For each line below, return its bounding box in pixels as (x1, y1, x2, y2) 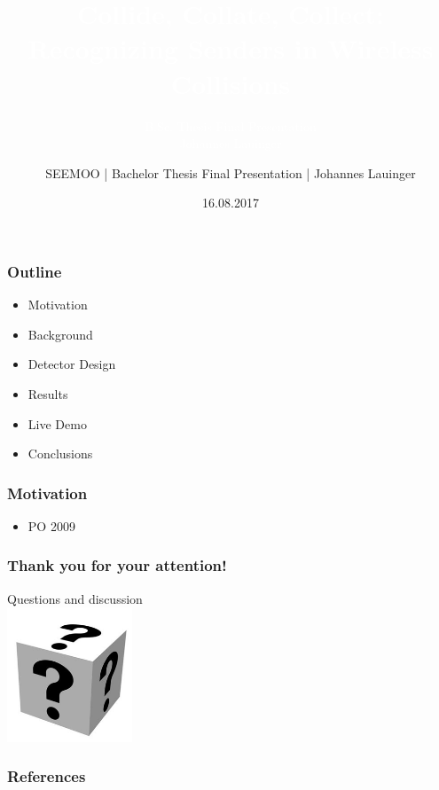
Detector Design (27, 355, 116, 373)
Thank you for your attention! (7, 554, 227, 576)
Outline (7, 260, 62, 282)
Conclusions (27, 444, 93, 463)
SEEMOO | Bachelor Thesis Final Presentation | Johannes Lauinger (45, 163, 416, 182)
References (7, 765, 86, 787)
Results (27, 384, 68, 403)
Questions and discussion (7, 589, 143, 607)
